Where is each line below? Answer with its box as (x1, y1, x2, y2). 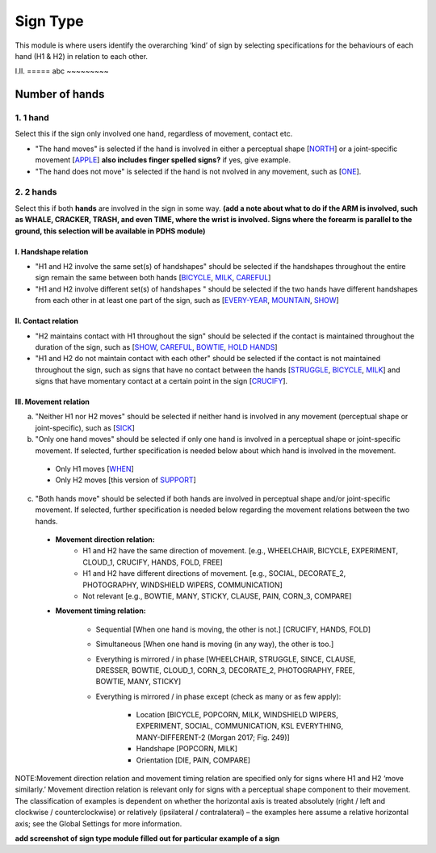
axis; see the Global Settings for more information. (15, 818, 182, 828)
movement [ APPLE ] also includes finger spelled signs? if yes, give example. (35, 155, 291, 165)
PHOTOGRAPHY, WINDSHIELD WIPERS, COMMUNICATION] (82, 580, 283, 590)
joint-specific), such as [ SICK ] (35, 422, 135, 432)
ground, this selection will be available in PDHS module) (15, 226, 206, 236)
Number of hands (15, 87, 105, 101)
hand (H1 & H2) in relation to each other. (15, 51, 149, 61)
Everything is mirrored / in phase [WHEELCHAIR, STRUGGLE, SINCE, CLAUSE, (95, 654, 357, 664)
